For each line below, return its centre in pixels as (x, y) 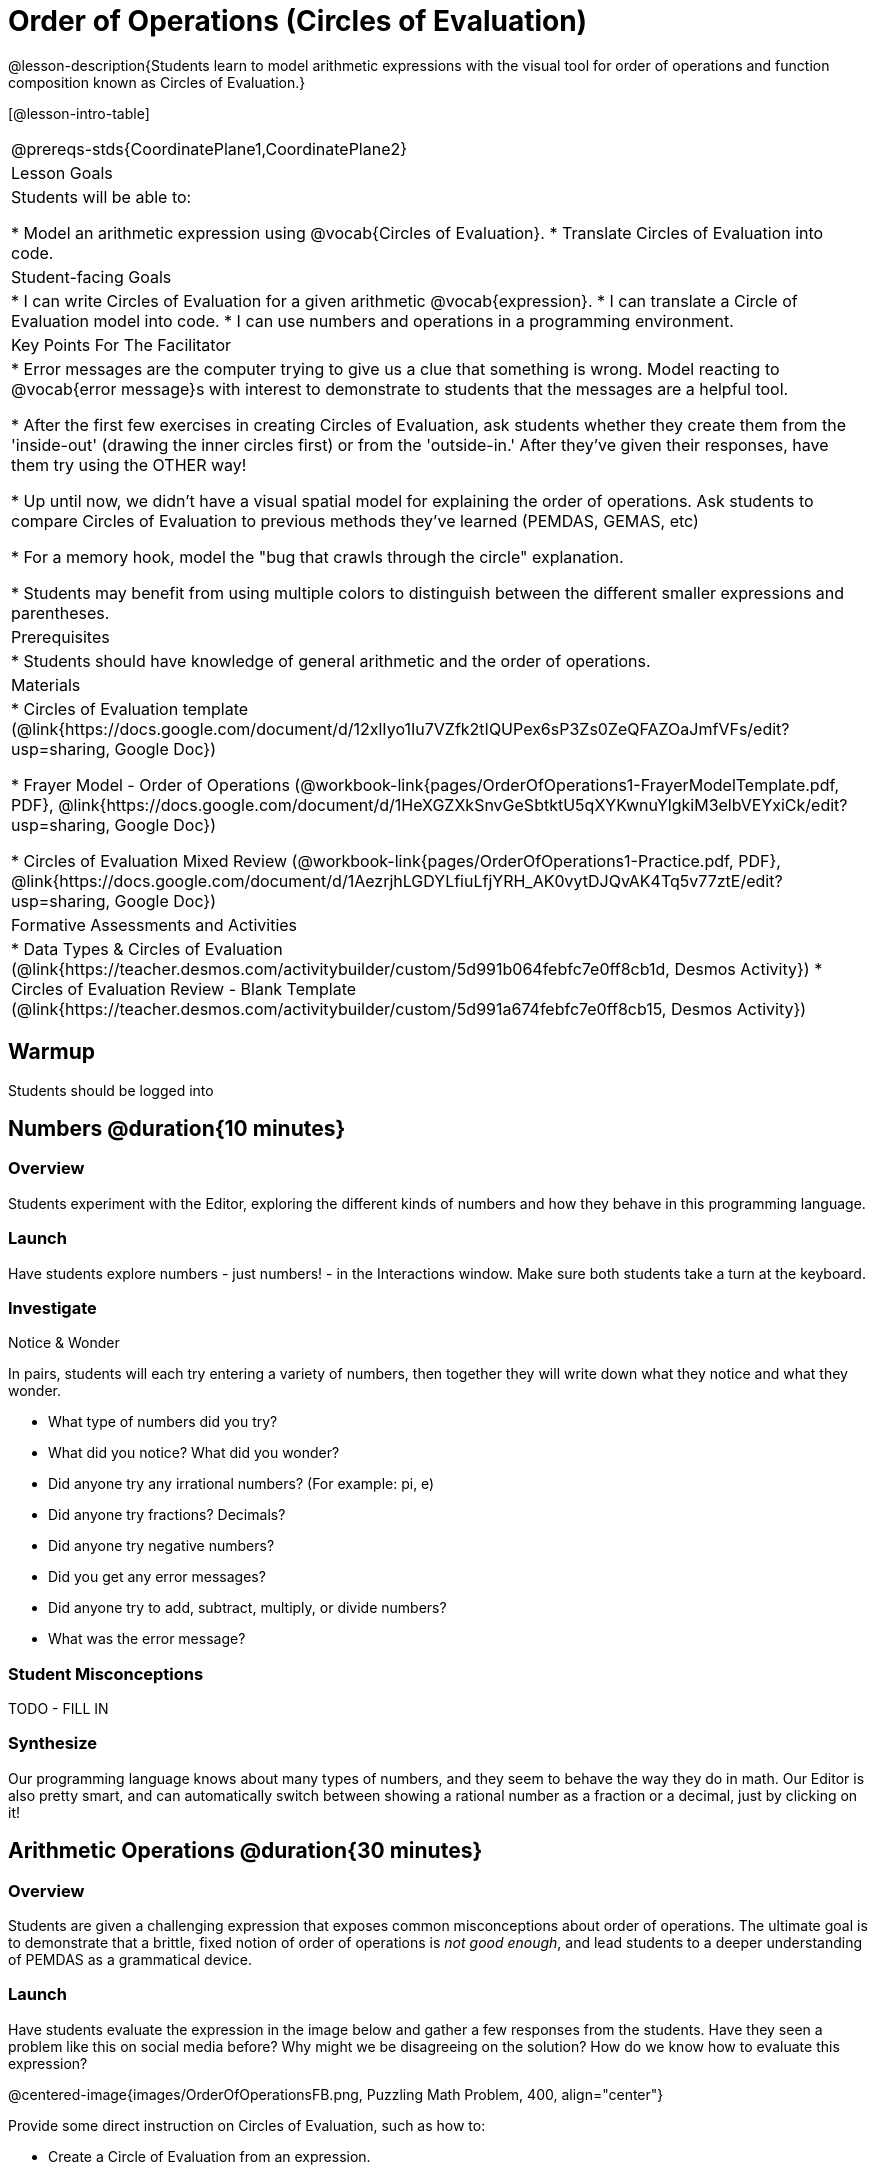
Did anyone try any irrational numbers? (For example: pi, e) (241, 1484)
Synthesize (53, 1743)
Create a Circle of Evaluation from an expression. (209, 2156)
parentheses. (60, 612)
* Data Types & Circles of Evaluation (147, 948)
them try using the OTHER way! (129, 464)
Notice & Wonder (64, 1343)
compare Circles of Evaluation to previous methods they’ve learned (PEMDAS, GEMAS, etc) (355, 520)
